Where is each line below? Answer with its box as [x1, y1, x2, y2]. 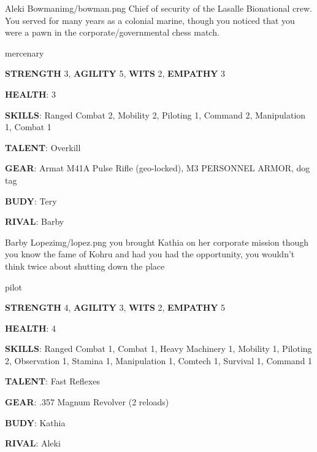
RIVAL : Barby [5, 215, 64, 228]
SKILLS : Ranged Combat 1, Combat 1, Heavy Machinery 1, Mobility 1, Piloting [5, 342, 312, 355]
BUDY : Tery [5, 194, 57, 207]
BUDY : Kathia [5, 416, 66, 429]
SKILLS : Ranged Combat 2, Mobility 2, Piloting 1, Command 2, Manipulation [5, 108, 306, 121]
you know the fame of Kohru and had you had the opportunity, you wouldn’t [5, 247, 295, 260]
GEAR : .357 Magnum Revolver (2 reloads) [5, 395, 169, 408]
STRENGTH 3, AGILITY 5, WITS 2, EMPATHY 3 [5, 67, 226, 80]
